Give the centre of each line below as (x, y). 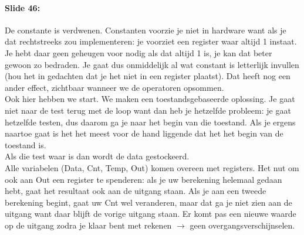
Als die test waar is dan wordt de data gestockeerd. (97, 156)
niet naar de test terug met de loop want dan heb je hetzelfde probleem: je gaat (148, 110)
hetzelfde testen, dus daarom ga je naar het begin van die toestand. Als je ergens (150, 122)
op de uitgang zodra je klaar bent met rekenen (88, 225)
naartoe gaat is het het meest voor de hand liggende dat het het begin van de (144, 133)
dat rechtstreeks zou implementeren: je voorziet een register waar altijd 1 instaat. (151, 41)
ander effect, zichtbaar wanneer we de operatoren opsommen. (114, 87)
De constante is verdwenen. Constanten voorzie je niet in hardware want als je (146, 30)
